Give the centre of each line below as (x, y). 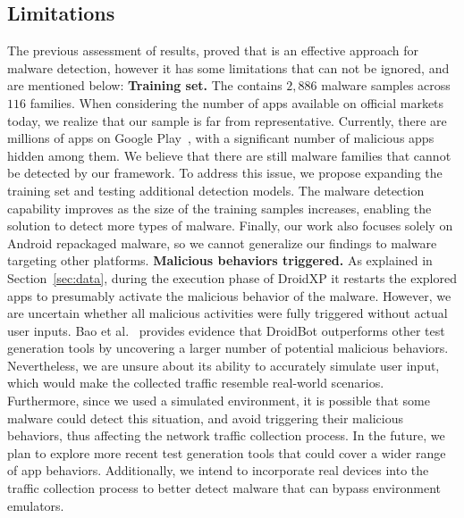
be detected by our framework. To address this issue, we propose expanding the (225, 173)
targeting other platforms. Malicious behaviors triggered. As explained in (220, 260)
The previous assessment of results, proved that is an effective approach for (213, 50)
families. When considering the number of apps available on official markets (237, 102)
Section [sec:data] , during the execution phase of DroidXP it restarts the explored (232, 277)
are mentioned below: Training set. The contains (145, 85)
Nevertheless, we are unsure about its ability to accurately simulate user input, (224, 365)
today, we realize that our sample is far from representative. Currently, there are (227, 120)
